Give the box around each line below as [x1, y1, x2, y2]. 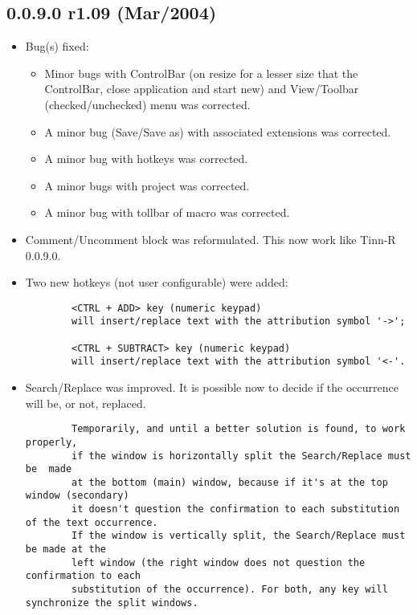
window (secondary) [25, 490, 129, 502]
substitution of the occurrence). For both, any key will [72, 584, 388, 596]
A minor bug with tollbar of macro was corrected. [44, 204, 290, 221]
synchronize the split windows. [25, 597, 198, 609]
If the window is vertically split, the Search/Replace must [72, 530, 406, 542]
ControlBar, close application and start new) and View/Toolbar [44, 80, 359, 97]
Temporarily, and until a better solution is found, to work [72, 423, 406, 435]
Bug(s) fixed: [25, 38, 89, 55]
